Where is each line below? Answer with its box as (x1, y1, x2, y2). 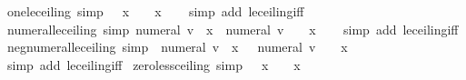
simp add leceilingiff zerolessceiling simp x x (6, 55, 301, 74)
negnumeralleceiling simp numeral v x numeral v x (6, 37, 348, 56)
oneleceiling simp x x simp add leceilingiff (6, 2, 304, 20)
